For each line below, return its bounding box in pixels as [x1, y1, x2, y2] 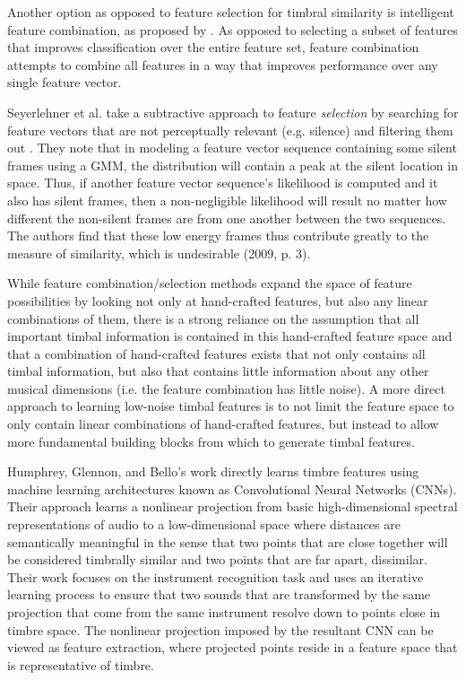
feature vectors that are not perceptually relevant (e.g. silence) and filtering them [7, 120, 453, 139]
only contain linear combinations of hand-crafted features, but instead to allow [7, 414, 439, 433]
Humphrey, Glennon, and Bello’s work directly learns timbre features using [7, 462, 419, 481]
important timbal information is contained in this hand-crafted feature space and [7, 327, 453, 345]
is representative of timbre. [7, 655, 154, 674]
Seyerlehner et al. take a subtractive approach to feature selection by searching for [7, 102, 459, 121]
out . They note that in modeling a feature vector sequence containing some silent [7, 138, 457, 157]
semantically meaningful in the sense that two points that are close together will [7, 532, 448, 551]
